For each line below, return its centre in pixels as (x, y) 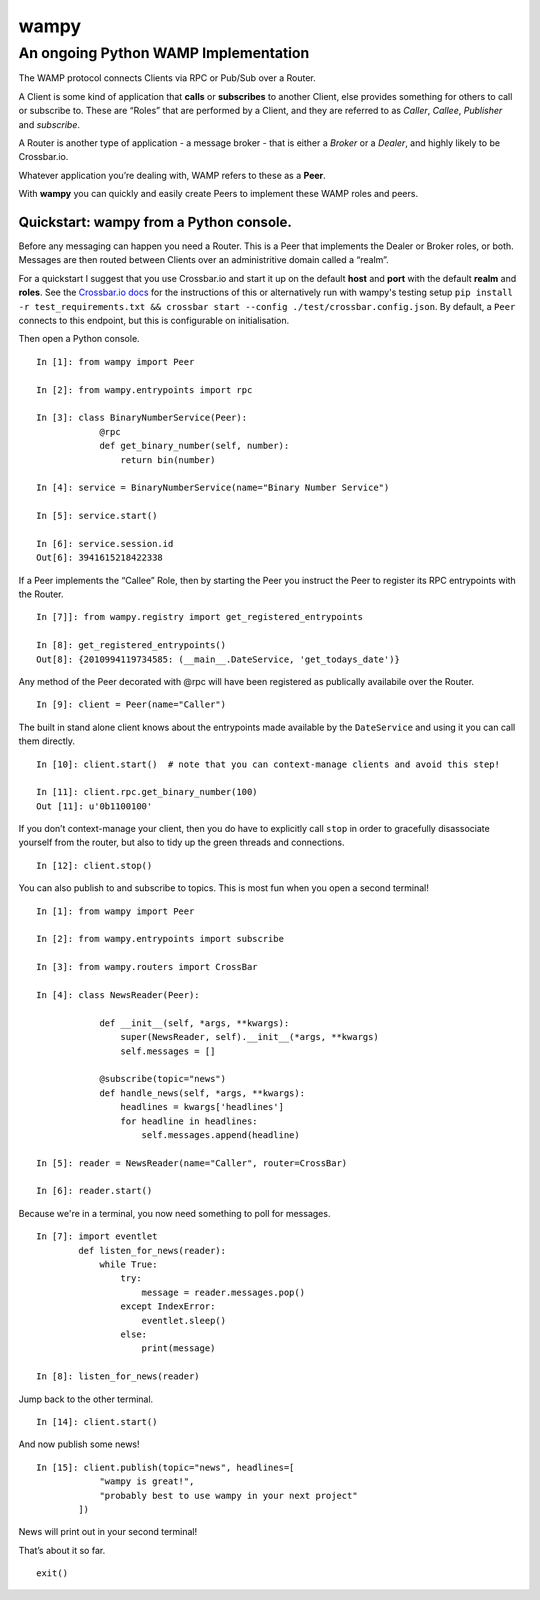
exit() (52, 1573)
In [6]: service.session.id (105, 543)
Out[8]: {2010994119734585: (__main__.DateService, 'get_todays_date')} (218, 659)
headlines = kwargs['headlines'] (202, 1107)
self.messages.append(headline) (220, 1134)
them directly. (46, 741)
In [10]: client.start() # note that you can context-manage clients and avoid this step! (268, 764)
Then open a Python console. (79, 339)
